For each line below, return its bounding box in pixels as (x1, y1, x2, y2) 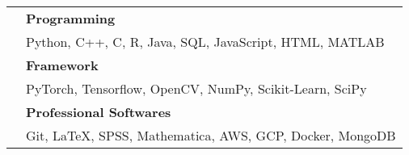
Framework (26, 56, 99, 74)
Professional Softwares (26, 103, 171, 121)
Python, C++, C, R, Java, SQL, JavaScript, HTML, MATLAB (26, 32, 385, 51)
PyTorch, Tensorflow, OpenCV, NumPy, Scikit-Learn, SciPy (26, 79, 367, 98)
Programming (26, 9, 116, 27)
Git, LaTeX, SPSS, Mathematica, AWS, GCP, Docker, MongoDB (26, 126, 396, 145)
